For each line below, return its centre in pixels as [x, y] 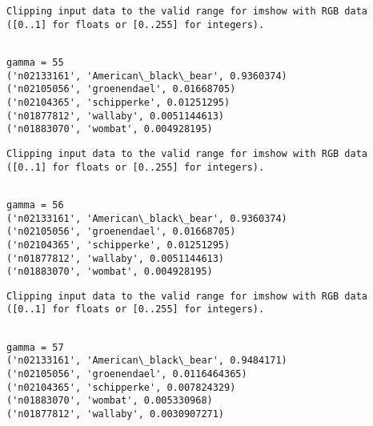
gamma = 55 [35, 62]
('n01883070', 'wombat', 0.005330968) [110, 401]
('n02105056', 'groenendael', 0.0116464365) [127, 374]
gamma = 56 [35, 205]
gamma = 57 [35, 347]
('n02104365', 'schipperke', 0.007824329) [121, 387]
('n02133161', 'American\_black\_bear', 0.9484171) [147, 361]
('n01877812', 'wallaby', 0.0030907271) [116, 414]
